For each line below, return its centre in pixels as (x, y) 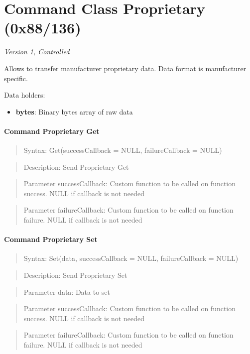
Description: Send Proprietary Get (76, 167)
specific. (16, 78)
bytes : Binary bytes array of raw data (74, 111)
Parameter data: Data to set (67, 292)
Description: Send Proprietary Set (75, 275)
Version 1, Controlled (37, 52)
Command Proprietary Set (51, 239)
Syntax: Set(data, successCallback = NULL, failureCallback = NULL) (131, 258)
